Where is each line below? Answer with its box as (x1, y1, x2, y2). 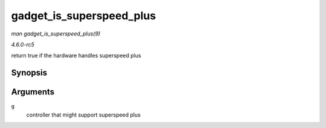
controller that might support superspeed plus (26, 111, 141, 118)
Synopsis (11, 68, 48, 78)
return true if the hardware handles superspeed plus (11, 52, 141, 59)
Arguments (11, 87, 55, 97)
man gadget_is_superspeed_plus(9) (11, 30, 101, 37)
